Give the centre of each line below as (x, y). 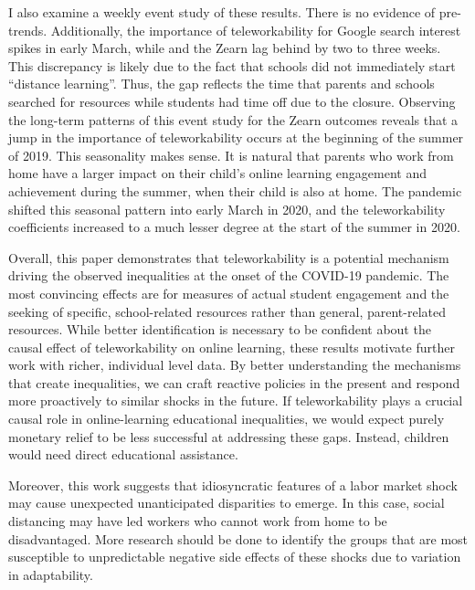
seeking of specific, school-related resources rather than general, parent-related (227, 311)
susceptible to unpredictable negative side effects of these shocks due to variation (235, 557)
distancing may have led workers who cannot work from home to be (198, 521)
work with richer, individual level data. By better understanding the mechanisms (235, 365)
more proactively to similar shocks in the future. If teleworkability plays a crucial (236, 400)
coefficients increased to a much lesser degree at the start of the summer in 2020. (234, 227)
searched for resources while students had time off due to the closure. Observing (232, 101)
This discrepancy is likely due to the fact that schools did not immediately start (232, 65)
